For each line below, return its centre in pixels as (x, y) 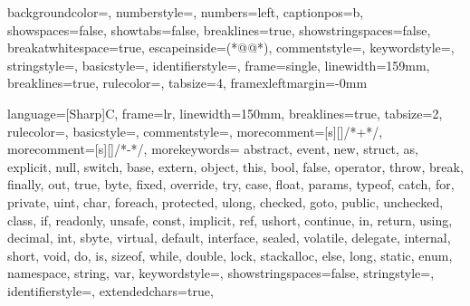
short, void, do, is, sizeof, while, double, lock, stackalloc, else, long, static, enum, (230, 255)
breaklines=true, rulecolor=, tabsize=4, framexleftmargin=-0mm (187, 83)
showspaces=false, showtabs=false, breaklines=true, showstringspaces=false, (219, 29)
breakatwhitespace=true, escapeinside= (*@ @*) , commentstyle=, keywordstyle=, (231, 48)
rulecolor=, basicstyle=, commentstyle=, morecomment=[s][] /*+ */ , (195, 131)
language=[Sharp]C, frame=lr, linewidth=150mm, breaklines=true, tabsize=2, (225, 113)
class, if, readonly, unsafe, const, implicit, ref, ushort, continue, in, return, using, (230, 220)
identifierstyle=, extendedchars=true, (110, 290)
